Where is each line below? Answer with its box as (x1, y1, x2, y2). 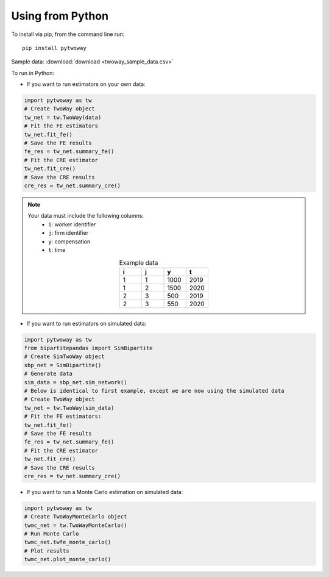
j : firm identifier (48, 229, 89, 237)
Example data (119, 258, 158, 267)
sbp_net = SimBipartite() (24, 362, 102, 368)
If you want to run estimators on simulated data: (26, 320, 147, 327)
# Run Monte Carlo (24, 531, 79, 537)
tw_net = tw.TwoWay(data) (24, 113, 102, 121)
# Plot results (24, 547, 69, 554)
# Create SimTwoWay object (24, 353, 105, 360)
